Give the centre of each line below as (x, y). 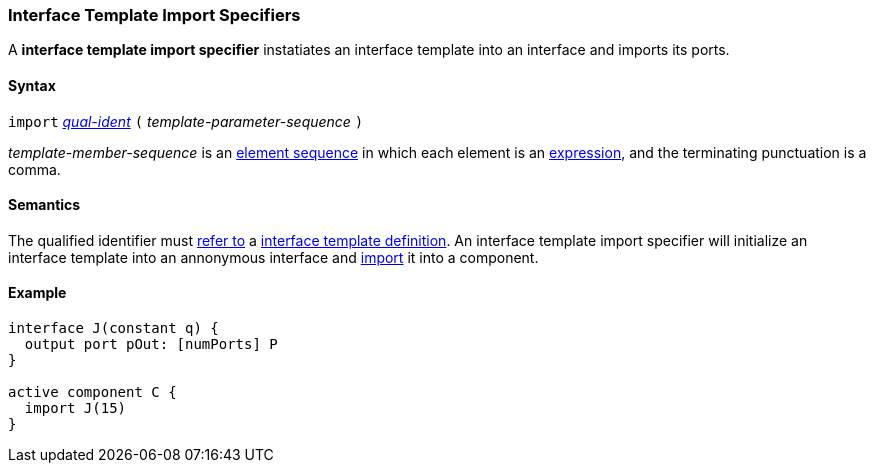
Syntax (32, 85)
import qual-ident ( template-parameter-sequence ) (186, 121)
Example (37, 293)
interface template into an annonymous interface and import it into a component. (273, 257)
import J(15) (75, 408)
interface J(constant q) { (113, 328)
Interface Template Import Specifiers (154, 15)
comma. (34, 169)
